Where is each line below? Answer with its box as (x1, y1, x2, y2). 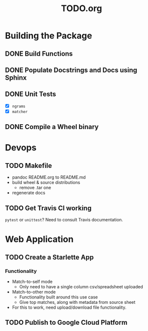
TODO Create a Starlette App (5, 253, 94, 261)
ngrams (12, 104, 26, 109)
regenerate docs (12, 190, 46, 196)
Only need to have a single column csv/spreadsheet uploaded (19, 283, 143, 289)
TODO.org (61, 3, 102, 14)
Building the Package (5, 30, 92, 41)
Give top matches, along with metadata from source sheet (19, 299, 136, 305)
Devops (5, 142, 37, 153)
